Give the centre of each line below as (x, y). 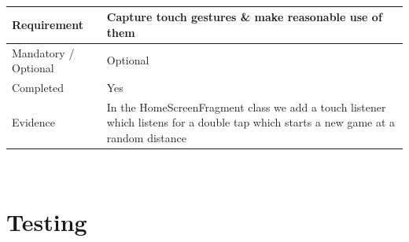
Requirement (48, 24)
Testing (47, 221)
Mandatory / (43, 52)
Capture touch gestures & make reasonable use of (244, 17)
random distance (146, 137)
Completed (38, 87)
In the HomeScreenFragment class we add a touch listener (246, 106)
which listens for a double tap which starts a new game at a (251, 122)
